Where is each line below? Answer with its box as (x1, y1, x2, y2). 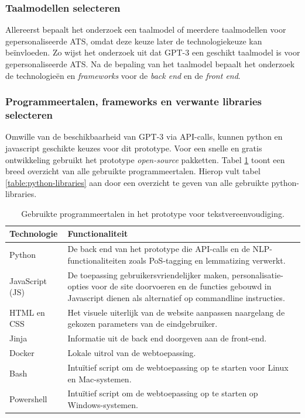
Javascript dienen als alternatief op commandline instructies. (67, 291, 285, 303)
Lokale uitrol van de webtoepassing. (67, 347, 196, 359)
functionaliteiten (67, 254, 126, 266)
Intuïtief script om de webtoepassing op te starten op (67, 387, 258, 399)
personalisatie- (232, 268, 283, 281)
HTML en (9, 306, 45, 318)
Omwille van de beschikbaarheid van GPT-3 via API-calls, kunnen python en (5, 130, 283, 143)
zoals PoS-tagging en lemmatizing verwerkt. (129, 254, 286, 266)
